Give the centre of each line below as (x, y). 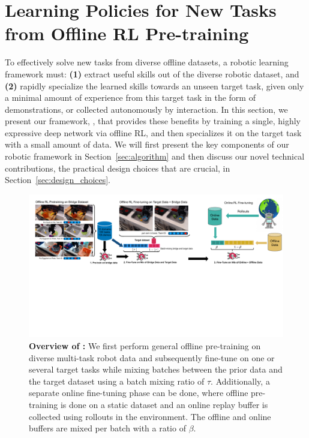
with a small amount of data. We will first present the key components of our (147, 144)
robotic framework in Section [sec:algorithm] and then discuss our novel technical (155, 156)
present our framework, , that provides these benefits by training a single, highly (153, 121)
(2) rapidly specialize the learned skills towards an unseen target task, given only (154, 85)
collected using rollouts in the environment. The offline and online (150, 416)
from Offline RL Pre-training (127, 33)
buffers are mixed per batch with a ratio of (107, 428)
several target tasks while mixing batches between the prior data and (156, 369)
